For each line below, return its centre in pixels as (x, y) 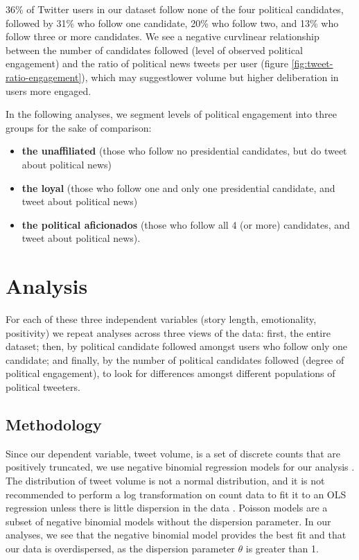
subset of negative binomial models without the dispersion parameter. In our (168, 521)
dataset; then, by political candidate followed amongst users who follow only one (177, 346)
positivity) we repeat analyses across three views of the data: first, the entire (168, 332)
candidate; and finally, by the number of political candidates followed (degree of (175, 359)
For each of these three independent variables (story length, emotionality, (161, 319)
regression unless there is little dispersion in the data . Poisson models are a (167, 508)
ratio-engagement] (44, 77)
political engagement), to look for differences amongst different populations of (170, 373)
